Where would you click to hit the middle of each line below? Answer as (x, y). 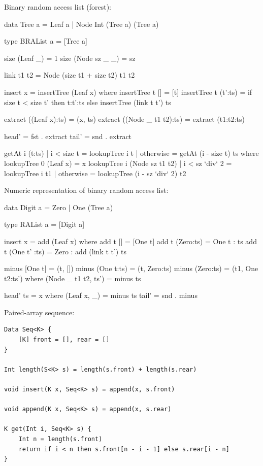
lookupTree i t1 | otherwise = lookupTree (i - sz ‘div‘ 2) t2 (95, 173)
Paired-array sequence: (39, 312)
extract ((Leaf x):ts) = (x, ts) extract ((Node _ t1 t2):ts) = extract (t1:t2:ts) (124, 119)
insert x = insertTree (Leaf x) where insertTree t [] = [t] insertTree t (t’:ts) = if (128, 92)
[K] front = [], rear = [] (64, 340)
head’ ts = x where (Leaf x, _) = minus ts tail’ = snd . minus (101, 295)
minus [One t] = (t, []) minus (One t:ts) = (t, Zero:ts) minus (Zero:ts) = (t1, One (131, 268)
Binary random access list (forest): (58, 7)
